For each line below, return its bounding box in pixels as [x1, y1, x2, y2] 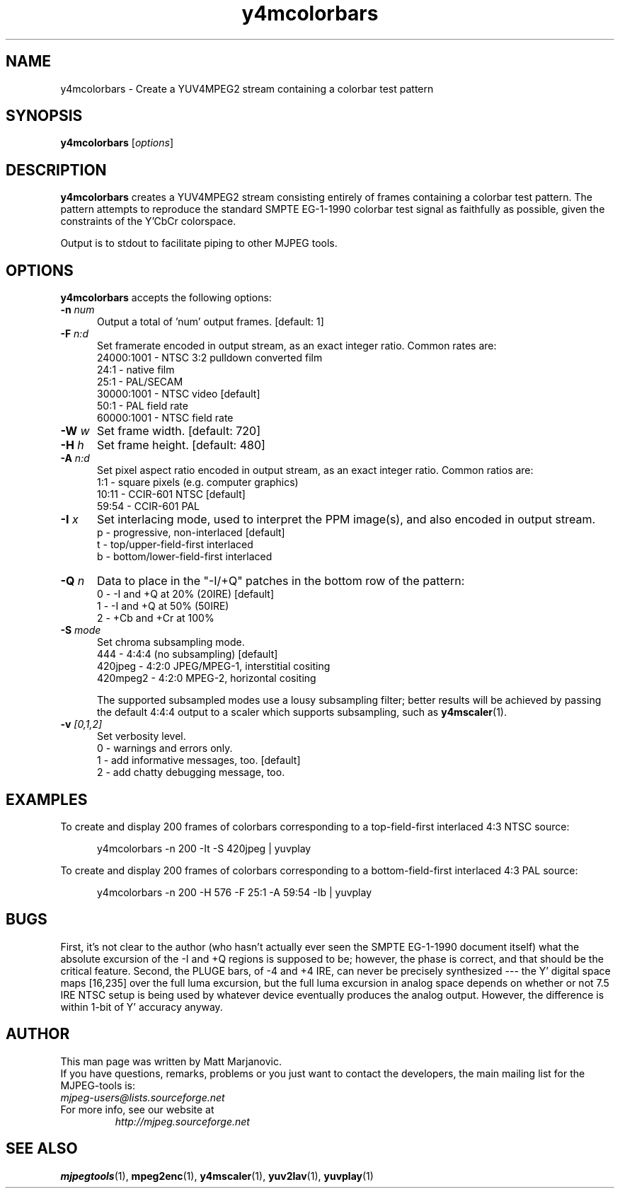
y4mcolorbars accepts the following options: [60, 291, 272, 304]
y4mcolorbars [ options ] [60, 137, 174, 149]
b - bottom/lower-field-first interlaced [97, 550, 272, 563]
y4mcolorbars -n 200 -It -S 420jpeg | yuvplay [97, 842, 311, 854]
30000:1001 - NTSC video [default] [97, 388, 260, 400]
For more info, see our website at [60, 1103, 214, 1115]
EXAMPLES [6, 790, 88, 808]
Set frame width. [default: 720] [96, 424, 260, 439]
